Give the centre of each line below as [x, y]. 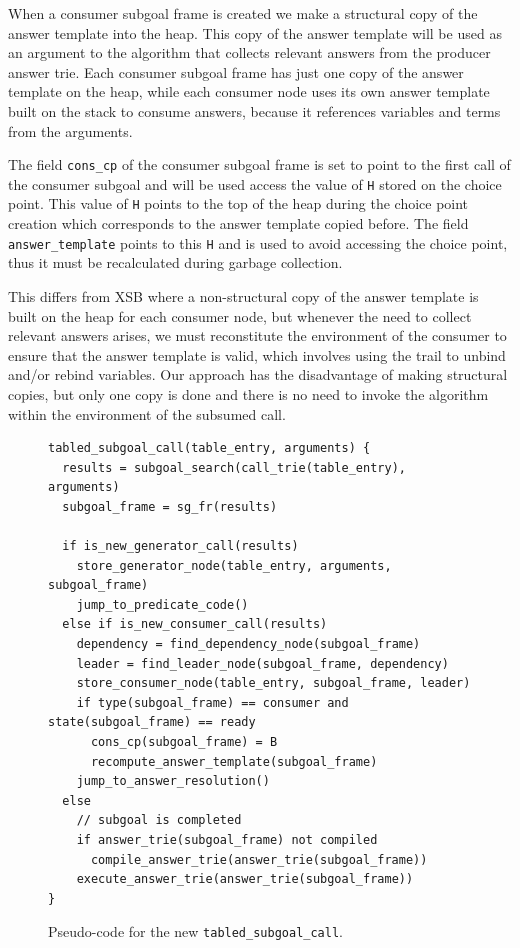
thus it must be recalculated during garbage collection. [175, 262]
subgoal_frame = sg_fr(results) [170, 506]
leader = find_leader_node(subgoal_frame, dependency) [262, 663]
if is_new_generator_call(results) [180, 546]
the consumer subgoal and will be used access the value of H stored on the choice [255, 183]
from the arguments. [70, 130]
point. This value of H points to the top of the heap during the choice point [238, 203]
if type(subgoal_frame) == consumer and [212, 702]
